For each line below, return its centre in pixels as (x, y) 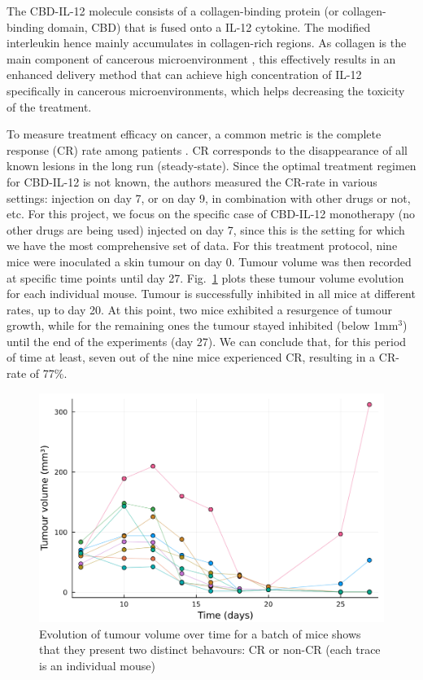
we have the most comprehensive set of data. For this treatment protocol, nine (202, 246)
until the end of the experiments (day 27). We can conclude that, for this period (207, 341)
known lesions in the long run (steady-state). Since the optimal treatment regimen (211, 166)
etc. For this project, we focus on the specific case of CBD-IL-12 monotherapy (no (211, 214)
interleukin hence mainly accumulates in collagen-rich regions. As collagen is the (207, 43)
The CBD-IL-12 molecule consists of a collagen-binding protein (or (173, 11)
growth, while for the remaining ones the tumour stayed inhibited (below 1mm (203, 325)
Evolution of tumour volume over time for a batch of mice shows (200, 633)
